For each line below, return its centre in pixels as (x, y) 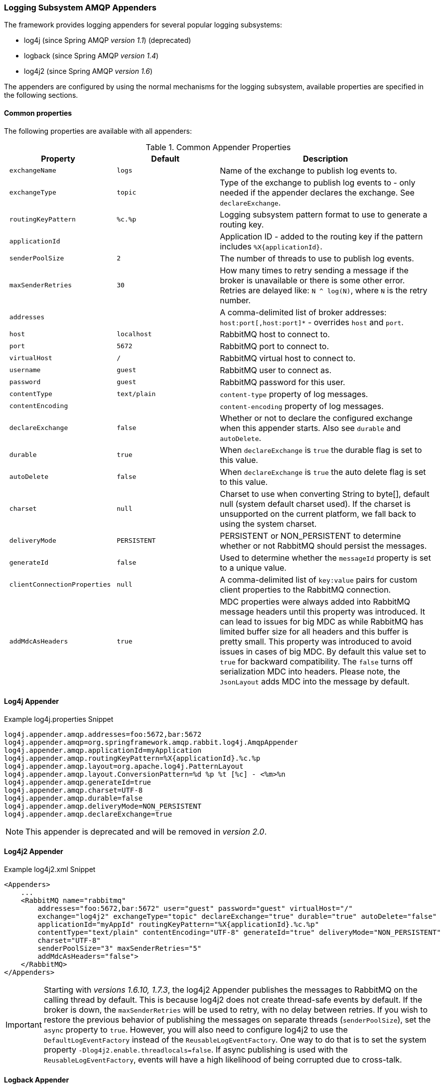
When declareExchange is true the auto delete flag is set (323, 472)
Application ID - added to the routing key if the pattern (321, 236)
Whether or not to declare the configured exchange (316, 418)
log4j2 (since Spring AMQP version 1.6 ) (88, 71)
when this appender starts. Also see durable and (310, 428)
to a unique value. (253, 567)
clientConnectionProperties (60, 585)
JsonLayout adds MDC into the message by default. (315, 681)
